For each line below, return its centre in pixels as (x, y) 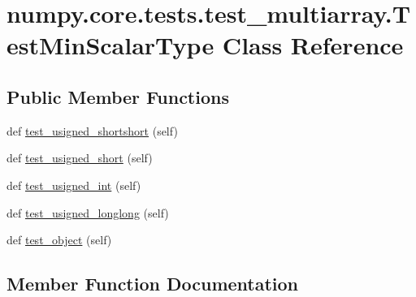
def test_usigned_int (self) (74, 185)
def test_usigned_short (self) (80, 158)
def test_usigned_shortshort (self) (92, 130)
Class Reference (313, 45)
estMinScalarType (110, 45)
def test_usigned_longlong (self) (88, 212)
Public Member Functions (118, 96)
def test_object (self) (59, 240)
